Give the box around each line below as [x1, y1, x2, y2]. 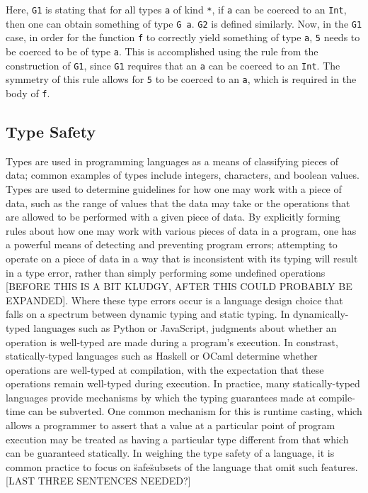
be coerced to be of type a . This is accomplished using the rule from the [6, 43, 318, 58]
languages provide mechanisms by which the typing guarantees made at [6, 389, 316, 404]
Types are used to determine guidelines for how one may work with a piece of [6, 181, 342, 196]
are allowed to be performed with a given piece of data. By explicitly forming [6, 209, 340, 224]
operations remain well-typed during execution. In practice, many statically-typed [6, 376, 360, 391]
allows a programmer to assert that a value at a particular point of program [6, 418, 335, 433]
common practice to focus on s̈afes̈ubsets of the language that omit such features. [6, 459, 358, 474]
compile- [318, 389, 355, 404]
